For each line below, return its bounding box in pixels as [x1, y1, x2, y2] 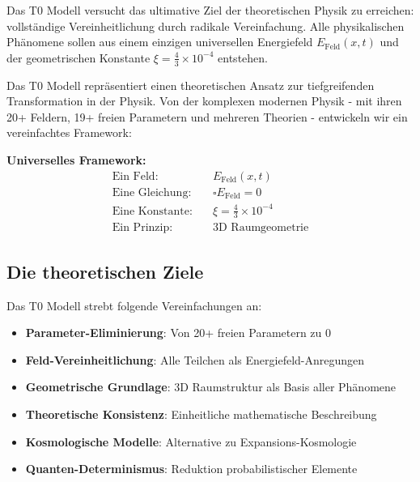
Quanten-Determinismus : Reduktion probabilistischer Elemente [25, 460, 358, 477]
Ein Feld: [112, 170, 159, 182]
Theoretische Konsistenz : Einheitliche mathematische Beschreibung [25, 406, 377, 423]
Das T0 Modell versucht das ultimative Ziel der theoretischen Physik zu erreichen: [6, 2, 414, 18]
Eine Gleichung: [112, 186, 192, 198]
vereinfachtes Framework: [6, 124, 132, 141]
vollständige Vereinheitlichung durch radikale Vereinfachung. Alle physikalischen [6, 17, 405, 34]
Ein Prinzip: [112, 222, 173, 234]
